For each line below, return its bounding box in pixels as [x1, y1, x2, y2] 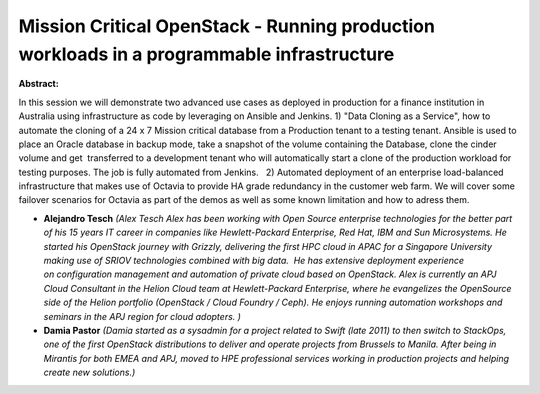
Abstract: [18, 78, 59, 90]
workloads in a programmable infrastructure [18, 43, 395, 65]
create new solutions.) [43, 366, 136, 379]
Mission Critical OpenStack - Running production [18, 15, 435, 37]
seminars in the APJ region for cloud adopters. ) [43, 310, 242, 322]
